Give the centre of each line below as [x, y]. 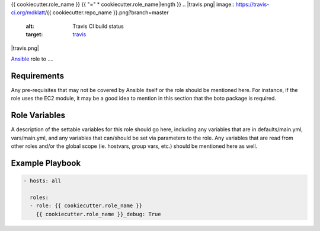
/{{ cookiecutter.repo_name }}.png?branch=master [107, 12]
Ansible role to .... [32, 59]
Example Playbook [46, 163]
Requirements [38, 76]
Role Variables [38, 115]
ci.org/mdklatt [28, 12]
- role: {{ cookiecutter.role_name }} [86, 206]
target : [34, 34]
